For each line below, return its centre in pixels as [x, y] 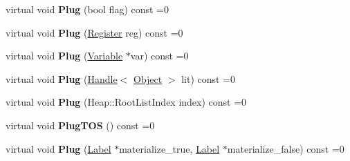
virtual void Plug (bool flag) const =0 [87, 9]
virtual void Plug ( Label [58, 148]
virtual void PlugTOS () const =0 [80, 125]
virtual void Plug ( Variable [64, 56]
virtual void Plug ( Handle [62, 78]
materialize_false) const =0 [286, 148]
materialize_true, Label [169, 148]
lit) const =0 [209, 78]
